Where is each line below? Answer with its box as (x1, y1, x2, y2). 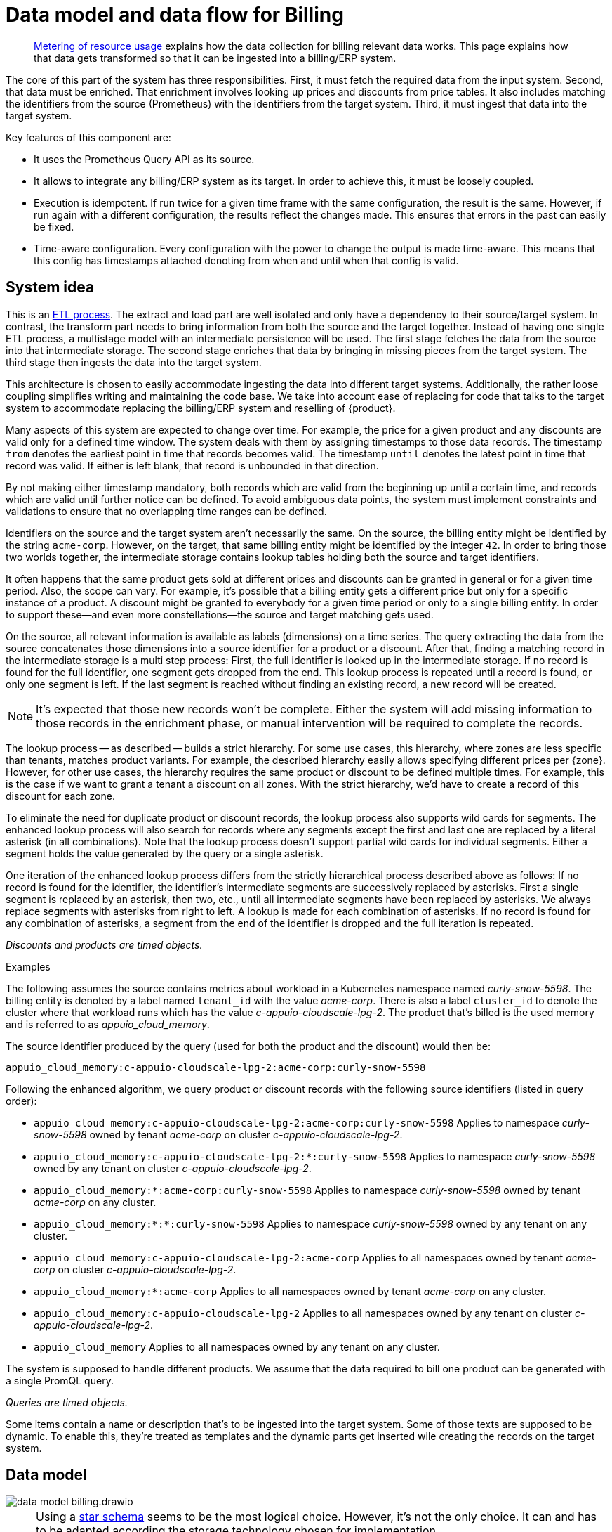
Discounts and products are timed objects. (6, 938, 203, 951)
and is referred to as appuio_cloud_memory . (6, 1018, 210, 1030)
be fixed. (34, 220, 74, 233)
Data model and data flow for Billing (6, 3, 344, 27)
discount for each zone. (6, 789, 115, 802)
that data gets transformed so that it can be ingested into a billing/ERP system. (34, 51, 397, 64)
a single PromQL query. (6, 1374, 114, 1387)
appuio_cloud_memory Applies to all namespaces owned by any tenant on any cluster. (34, 1340, 440, 1353)
